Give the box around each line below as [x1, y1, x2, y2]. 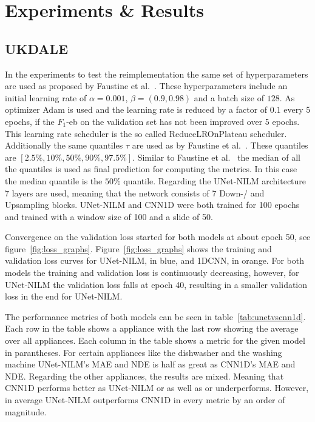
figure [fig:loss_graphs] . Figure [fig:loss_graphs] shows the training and [5, 242, 272, 255]
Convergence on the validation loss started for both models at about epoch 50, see [5, 230, 311, 243]
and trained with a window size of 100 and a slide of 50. [5, 210, 213, 223]
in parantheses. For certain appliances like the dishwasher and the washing [5, 346, 282, 358]
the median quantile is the [5, 174, 103, 187]
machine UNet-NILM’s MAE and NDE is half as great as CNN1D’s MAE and [5, 358, 296, 370]
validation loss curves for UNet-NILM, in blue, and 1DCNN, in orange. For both [5, 254, 304, 267]
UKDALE [5, 39, 69, 58]
